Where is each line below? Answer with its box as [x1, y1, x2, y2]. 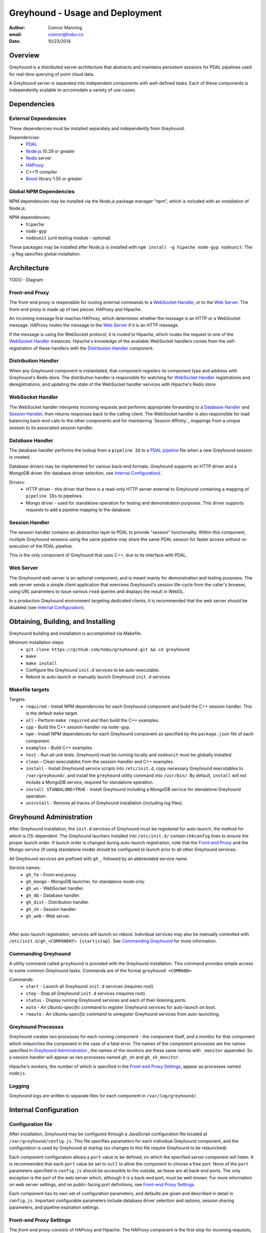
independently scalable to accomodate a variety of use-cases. [9, 87, 136, 93]
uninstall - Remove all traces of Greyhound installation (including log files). [26, 800, 183, 806]
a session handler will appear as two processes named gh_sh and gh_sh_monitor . [9, 1054, 180, 1060]
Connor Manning [48, 25, 82, 31]
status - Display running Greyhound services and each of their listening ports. [26, 997, 187, 1003]
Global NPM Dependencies [9, 188, 75, 195]
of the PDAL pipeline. [30, 543, 73, 549]
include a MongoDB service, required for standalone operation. [26, 779, 154, 785]
